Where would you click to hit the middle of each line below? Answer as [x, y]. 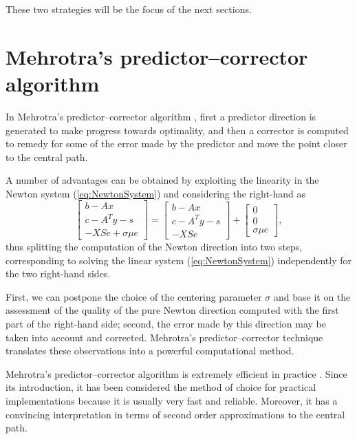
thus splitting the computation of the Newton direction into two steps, [154, 247]
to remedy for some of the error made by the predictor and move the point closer [176, 143]
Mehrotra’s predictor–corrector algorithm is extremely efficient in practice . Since [176, 373]
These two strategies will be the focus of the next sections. [129, 9]
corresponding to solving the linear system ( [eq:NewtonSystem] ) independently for [179, 260]
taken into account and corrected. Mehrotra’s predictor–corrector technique [164, 337]
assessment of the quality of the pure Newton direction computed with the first [172, 310]
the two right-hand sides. [58, 274]
